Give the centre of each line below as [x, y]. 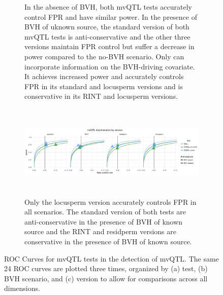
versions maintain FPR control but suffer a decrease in [109, 46]
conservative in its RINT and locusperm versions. [101, 96]
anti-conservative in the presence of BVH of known [104, 221]
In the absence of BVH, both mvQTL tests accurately [108, 7]
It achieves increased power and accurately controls [104, 76]
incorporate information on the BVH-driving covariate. [110, 66]
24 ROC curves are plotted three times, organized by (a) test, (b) [106, 268]
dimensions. [22, 288]
